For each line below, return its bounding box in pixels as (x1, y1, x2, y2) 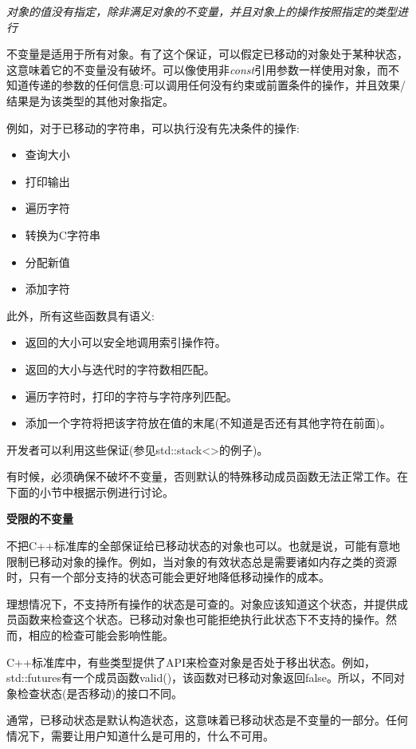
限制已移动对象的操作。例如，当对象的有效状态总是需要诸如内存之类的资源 (6, 553, 397, 569)
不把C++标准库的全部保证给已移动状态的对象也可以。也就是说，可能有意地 (6, 537, 400, 554)
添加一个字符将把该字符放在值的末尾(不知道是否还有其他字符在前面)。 (25, 414, 391, 431)
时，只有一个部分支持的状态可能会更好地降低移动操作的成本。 (6, 569, 330, 585)
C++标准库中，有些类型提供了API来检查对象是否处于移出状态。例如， (6, 653, 375, 670)
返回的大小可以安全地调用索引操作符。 (25, 334, 226, 351)
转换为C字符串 (25, 226, 100, 243)
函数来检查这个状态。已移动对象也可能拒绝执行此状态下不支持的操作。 (17, 611, 386, 628)
